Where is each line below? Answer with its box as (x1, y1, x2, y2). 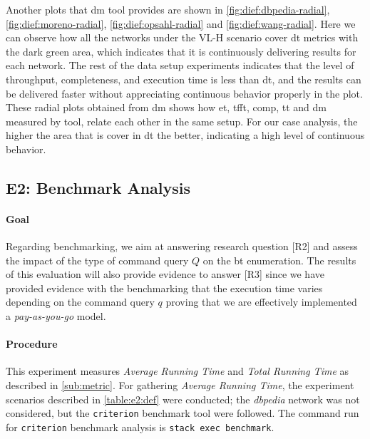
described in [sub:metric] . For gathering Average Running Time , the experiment (6, 378, 354, 393)
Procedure (6, 336, 58, 351)
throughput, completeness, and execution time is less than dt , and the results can (6, 71, 361, 86)
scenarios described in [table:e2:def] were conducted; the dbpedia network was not (6, 391, 360, 406)
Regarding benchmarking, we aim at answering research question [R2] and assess (6, 239, 358, 254)
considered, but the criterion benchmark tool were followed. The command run (6, 406, 359, 420)
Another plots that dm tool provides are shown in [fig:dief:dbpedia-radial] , (6, 2, 330, 16)
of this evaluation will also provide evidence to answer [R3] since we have (6, 267, 324, 282)
